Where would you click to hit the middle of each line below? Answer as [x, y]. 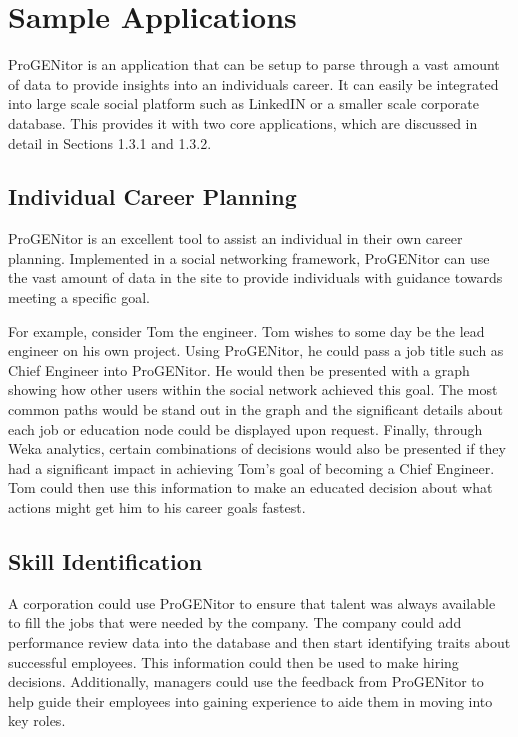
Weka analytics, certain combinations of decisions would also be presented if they [257, 448]
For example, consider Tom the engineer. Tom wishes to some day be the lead [246, 330]
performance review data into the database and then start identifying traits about [259, 642]
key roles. [37, 720]
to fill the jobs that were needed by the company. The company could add [235, 622]
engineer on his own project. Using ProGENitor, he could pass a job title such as [256, 350]
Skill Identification [105, 561]
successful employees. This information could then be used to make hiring [233, 661]
